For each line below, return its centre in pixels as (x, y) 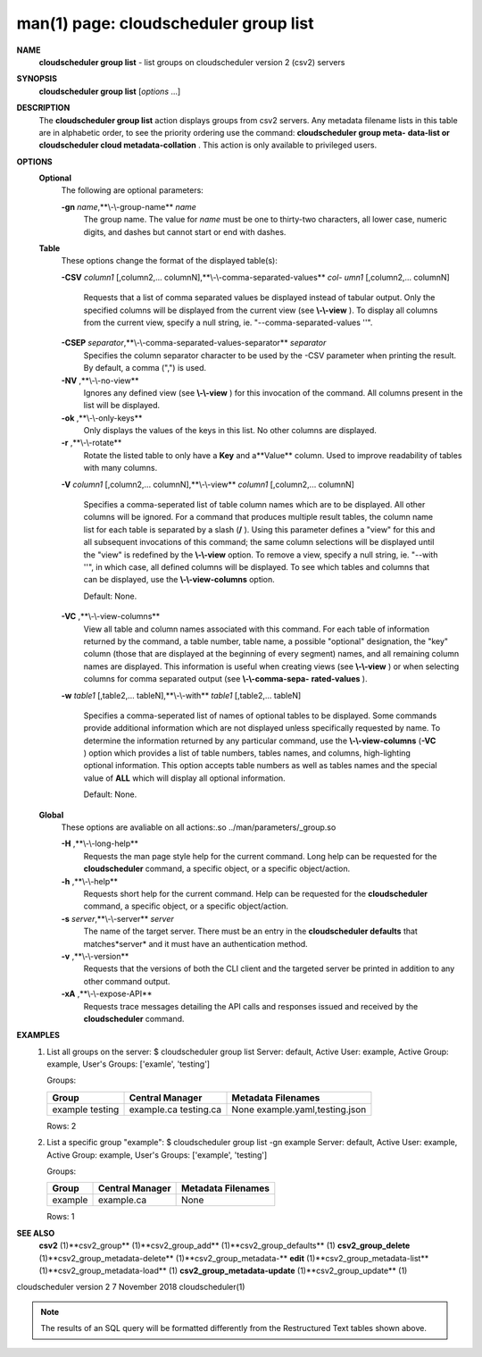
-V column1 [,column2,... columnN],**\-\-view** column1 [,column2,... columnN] (208, 484)
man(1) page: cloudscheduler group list (165, 23)
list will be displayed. (122, 406)
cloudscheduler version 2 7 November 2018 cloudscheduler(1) (131, 1287)
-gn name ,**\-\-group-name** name (129, 206)
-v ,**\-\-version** (95, 956)
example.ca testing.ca (175, 1110)
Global (51, 815)
